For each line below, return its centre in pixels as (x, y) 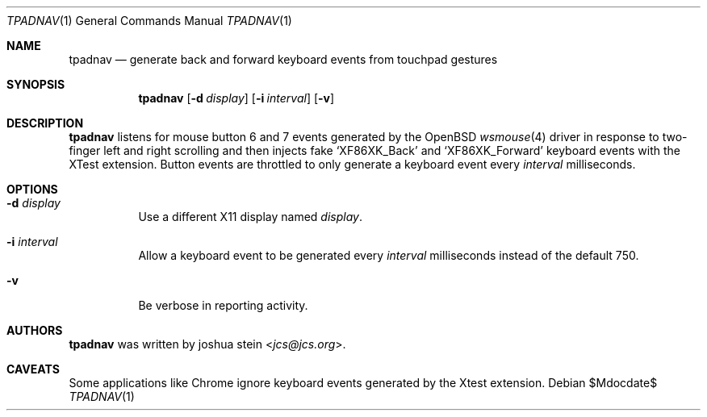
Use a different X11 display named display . (250, 217)
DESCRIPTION (45, 123)
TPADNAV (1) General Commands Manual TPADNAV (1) (149, 21)
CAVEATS (33, 369)
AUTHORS (35, 330)
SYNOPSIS (36, 84)
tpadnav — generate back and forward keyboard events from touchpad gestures (283, 59)
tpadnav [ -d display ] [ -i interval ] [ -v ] (236, 98)
